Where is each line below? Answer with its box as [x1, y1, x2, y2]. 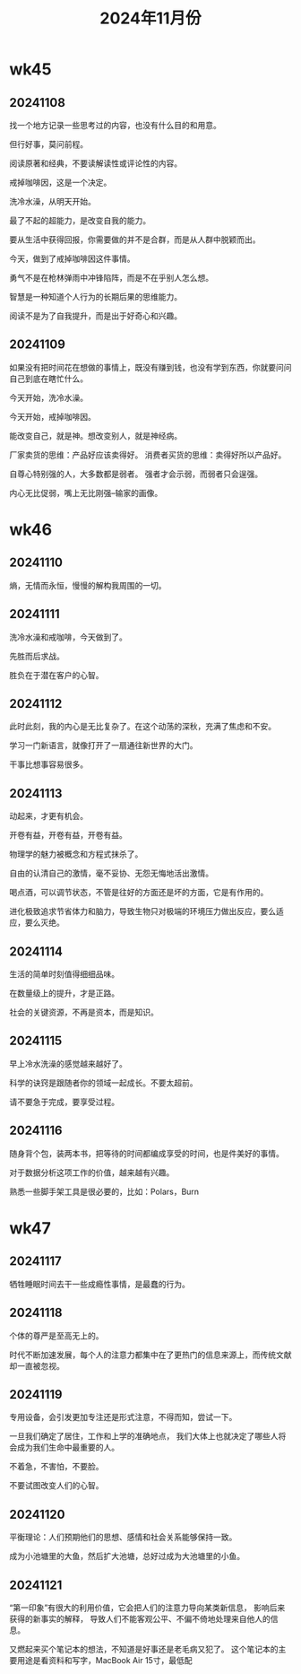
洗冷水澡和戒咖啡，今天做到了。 [9, 632, 127, 642]
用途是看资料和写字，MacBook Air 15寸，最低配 [16, 1654, 193, 1665]
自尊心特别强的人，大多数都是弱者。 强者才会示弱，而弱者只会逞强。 [9, 468, 262, 479]
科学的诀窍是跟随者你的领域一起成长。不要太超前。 [9, 1077, 198, 1088]
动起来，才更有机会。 [9, 811, 88, 822]
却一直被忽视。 [9, 1360, 64, 1371]
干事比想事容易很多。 [9, 759, 88, 770]
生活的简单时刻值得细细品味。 [9, 969, 119, 980]
